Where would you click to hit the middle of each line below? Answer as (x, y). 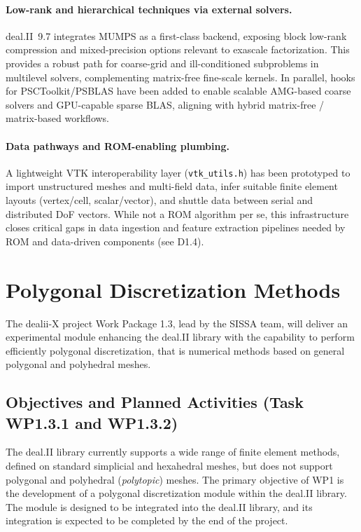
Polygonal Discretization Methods (173, 289)
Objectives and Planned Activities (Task (155, 402)
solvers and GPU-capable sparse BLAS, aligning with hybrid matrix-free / (165, 104)
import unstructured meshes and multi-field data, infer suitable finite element (172, 186)
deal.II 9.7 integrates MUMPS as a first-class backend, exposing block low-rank (176, 35)
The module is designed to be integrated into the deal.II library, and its (159, 506)
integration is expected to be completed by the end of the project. (147, 520)
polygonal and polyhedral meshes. (78, 364)
